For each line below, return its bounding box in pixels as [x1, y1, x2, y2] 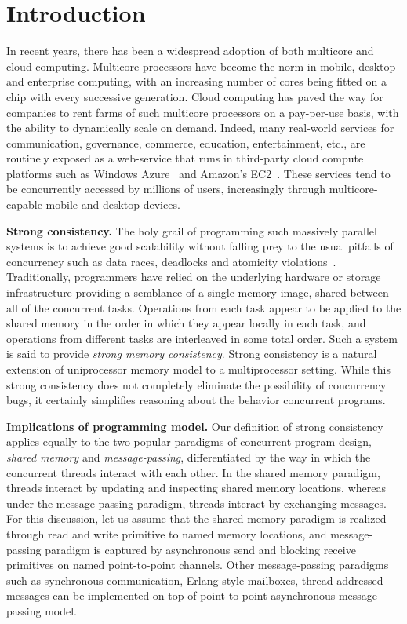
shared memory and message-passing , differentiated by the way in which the [6, 448, 371, 465]
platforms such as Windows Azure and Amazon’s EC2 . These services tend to [6, 165, 391, 181]
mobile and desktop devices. [45, 196, 180, 213]
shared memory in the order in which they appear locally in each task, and [6, 315, 366, 331]
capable [6, 196, 42, 213]
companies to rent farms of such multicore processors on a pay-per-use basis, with [6, 104, 399, 120]
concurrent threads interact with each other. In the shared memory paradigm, [6, 464, 380, 480]
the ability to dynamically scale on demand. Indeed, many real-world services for [6, 119, 394, 136]
